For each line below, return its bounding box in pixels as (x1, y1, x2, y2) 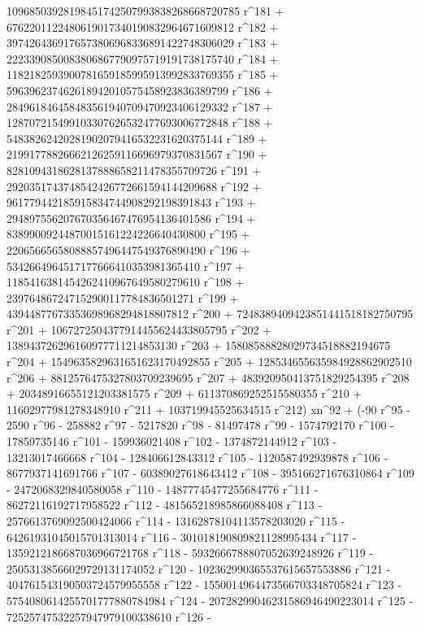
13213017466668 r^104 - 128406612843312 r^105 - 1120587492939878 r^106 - (7, 448, 388, 465)
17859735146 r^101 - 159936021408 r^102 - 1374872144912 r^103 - (7, 433, 337, 450)
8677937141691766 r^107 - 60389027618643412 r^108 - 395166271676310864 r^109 (7, 464, 414, 482)
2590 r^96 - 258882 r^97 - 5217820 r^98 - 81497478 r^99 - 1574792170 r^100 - (7, 416, 394, 434)
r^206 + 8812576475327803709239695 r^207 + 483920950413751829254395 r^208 (7, 369, 410, 386)
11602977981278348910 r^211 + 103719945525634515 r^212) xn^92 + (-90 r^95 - (7, 400, 410, 417)
